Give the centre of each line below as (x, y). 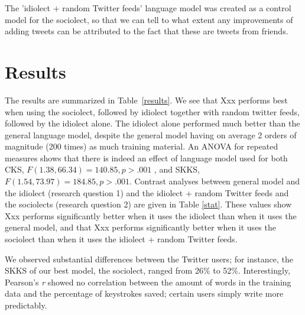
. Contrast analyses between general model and (215, 181)
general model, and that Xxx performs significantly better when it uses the (140, 227)
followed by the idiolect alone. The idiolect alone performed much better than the (152, 123)
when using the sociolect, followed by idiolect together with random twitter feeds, (152, 111)
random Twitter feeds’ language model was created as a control (177, 8)
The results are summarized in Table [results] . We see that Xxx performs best (146, 100)
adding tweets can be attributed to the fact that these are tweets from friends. (147, 31)
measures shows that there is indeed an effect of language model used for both (146, 157)
